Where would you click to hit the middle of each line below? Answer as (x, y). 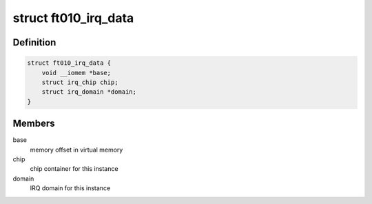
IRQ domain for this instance (70, 188)
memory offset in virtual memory (76, 150)
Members (34, 124)
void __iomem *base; (76, 73)
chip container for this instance (74, 169)
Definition (34, 42)
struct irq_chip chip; (80, 82)
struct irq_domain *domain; (89, 92)
